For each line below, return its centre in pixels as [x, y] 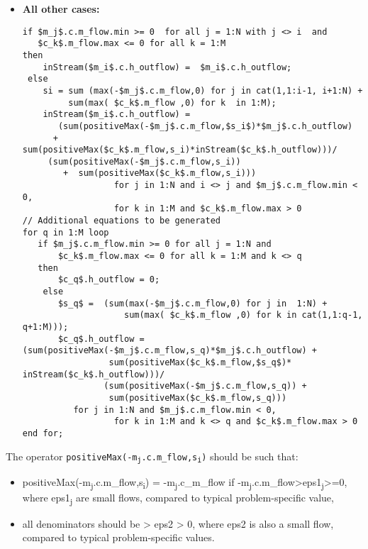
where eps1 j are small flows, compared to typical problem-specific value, [178, 499]
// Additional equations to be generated [121, 221]
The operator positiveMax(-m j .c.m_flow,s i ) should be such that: [152, 456]
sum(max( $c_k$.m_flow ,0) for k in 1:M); [172, 102]
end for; [43, 433]
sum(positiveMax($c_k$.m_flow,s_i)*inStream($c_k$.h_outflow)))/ [180, 150]
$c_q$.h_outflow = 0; [109, 280]
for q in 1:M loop [66, 232]
